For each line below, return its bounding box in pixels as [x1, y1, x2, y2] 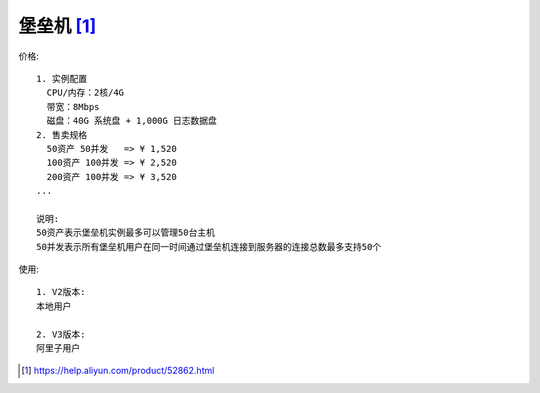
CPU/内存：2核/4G [46, 87, 125, 99]
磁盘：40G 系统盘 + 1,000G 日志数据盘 [46, 115, 217, 127]
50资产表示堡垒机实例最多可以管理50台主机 [36, 227, 215, 239]
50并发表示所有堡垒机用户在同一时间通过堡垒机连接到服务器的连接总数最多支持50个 [36, 241, 382, 252]
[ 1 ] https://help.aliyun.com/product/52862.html [21, 365, 215, 377]
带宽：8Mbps [46, 101, 100, 112]
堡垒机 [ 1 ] [18, 15, 97, 37]
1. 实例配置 [36, 73, 88, 84]
